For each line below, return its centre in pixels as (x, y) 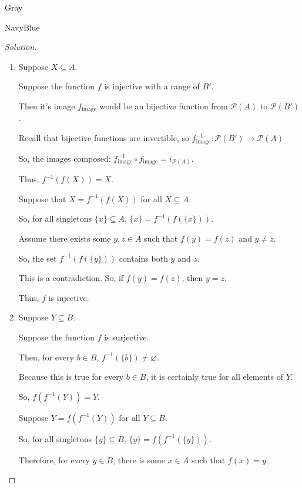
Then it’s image (47, 106)
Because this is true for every (71, 377)
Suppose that (42, 198)
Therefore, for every (54, 459)
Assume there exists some (65, 238)
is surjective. (127, 337)
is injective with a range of (152, 86)
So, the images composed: (65, 158)
